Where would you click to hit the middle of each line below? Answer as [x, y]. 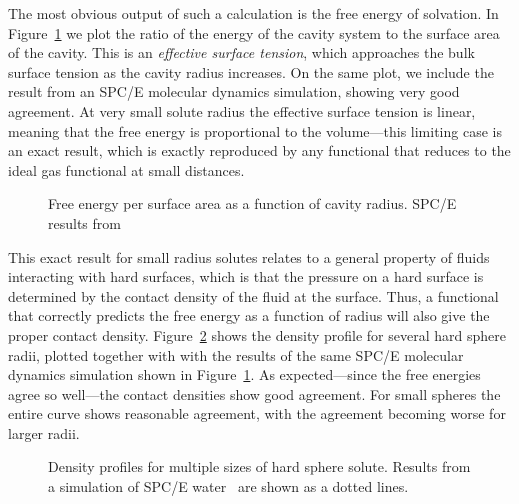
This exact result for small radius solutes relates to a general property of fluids [249, 256]
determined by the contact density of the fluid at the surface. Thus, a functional [253, 295]
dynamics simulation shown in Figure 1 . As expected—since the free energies [244, 374]
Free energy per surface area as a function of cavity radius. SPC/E [252, 203]
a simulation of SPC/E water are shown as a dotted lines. [228, 486]
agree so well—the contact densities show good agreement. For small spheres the [254, 393]
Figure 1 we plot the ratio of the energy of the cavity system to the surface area [254, 32]
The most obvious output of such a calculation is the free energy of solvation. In [253, 13]
